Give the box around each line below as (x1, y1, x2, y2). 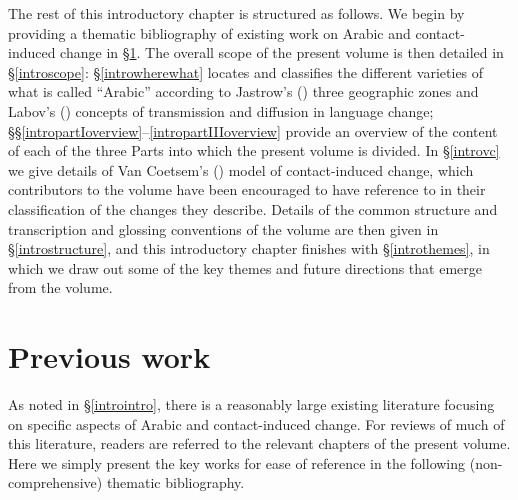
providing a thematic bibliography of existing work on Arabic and (8, 22, 411, 43)
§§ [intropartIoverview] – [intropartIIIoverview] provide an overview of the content (8, 120, 498, 141)
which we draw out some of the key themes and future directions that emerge (8, 257, 482, 278)
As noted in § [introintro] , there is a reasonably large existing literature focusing (8, 394, 495, 415)
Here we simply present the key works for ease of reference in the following (8, 452, 466, 473)
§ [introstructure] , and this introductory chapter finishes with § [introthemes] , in (8, 238, 490, 259)
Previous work (8, 336, 211, 377)
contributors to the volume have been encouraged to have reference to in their (8, 179, 486, 200)
